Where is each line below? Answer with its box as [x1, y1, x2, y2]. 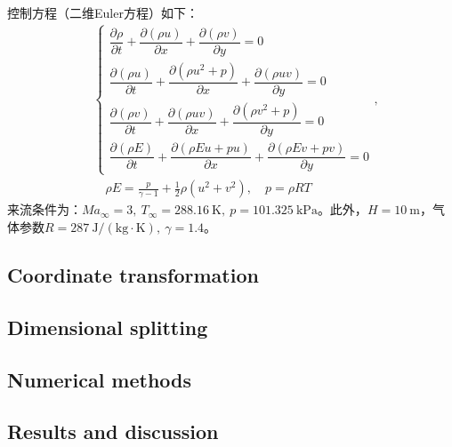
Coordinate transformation [7, 261, 259, 289]
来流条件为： [7, 200, 82, 219]
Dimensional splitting [7, 313, 208, 340]
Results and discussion [7, 418, 219, 445]
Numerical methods [7, 365, 192, 393]
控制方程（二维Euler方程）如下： [7, 4, 198, 21]
